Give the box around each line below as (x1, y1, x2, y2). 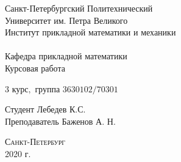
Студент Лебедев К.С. (5, 103, 86, 116)
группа (35, 82, 60, 95)
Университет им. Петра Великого (5, 13, 128, 26)
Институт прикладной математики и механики (5, 26, 176, 39)
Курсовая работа (5, 61, 65, 74)
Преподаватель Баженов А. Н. (5, 114, 116, 127)
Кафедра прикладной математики (5, 50, 127, 62)
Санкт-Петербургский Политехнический (5, 2, 153, 14)
